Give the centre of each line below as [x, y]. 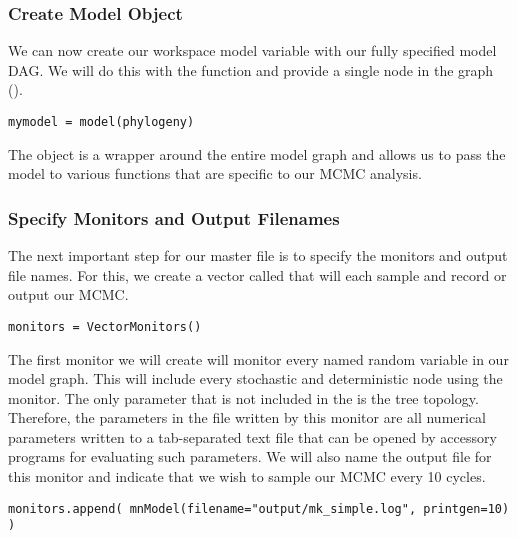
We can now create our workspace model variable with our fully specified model [252, 50]
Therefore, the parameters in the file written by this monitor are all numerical [247, 417]
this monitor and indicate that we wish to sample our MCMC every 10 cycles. [247, 476]
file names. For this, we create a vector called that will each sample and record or [257, 274]
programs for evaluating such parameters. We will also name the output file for [250, 456]
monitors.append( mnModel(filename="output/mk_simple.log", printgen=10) [259, 508]
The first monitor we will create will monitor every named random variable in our [258, 358]
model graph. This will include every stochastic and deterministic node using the [255, 378]
